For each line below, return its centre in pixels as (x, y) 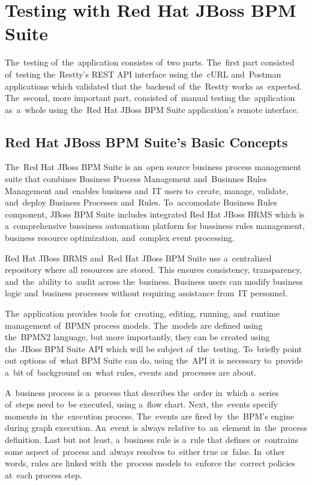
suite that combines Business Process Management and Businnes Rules (136, 179)
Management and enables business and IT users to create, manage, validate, (147, 190)
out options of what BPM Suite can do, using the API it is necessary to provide (154, 360)
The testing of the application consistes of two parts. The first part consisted (150, 62)
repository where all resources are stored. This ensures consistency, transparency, (154, 270)
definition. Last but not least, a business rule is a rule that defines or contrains (152, 439)
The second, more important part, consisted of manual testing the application (150, 98)
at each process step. (43, 474)
